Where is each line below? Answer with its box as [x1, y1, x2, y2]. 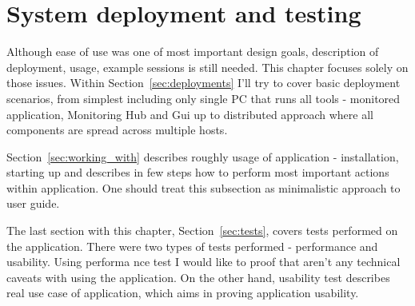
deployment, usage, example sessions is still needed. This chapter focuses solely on [6, 58, 409, 75]
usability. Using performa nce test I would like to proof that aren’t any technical [6, 253, 401, 270]
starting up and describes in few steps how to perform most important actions [6, 164, 389, 181]
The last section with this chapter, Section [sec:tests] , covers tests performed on [6, 222, 398, 239]
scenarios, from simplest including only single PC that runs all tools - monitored [6, 89, 401, 106]
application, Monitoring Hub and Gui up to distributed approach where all [6, 105, 373, 122]
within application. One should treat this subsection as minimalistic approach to [6, 179, 401, 196]
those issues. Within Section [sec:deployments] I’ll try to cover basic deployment [6, 74, 401, 91]
